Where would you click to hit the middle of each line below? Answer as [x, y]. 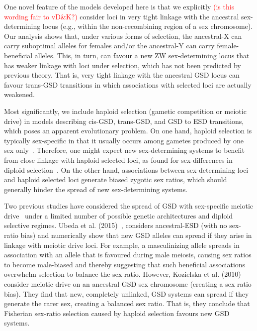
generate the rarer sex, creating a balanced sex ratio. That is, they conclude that [127, 303]
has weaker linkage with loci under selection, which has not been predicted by [123, 65]
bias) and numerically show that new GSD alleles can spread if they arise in [136, 235]
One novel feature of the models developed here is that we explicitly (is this [119, 6]
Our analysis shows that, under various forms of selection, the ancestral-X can [123, 36]
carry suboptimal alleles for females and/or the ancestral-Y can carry [109, 46]
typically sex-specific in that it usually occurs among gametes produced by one [124, 140]
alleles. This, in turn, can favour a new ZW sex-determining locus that [142, 55]
